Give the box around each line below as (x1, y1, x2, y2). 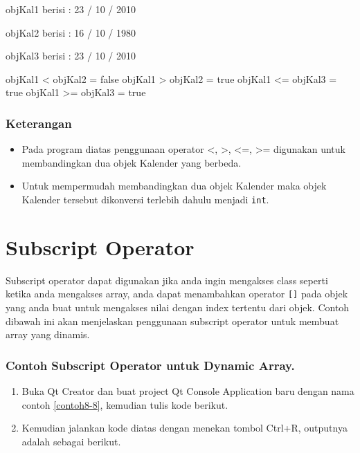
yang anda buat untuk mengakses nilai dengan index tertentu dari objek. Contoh (6, 300, 350, 314)
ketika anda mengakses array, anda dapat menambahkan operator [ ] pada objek (6, 286, 348, 301)
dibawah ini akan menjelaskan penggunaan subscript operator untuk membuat (6, 313, 339, 328)
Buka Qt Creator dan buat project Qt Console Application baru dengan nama (21, 384, 354, 398)
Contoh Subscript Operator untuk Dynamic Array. (6, 356, 295, 373)
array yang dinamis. (6, 327, 90, 342)
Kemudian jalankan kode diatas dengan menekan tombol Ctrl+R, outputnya (21, 420, 348, 435)
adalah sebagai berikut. (21, 434, 121, 448)
